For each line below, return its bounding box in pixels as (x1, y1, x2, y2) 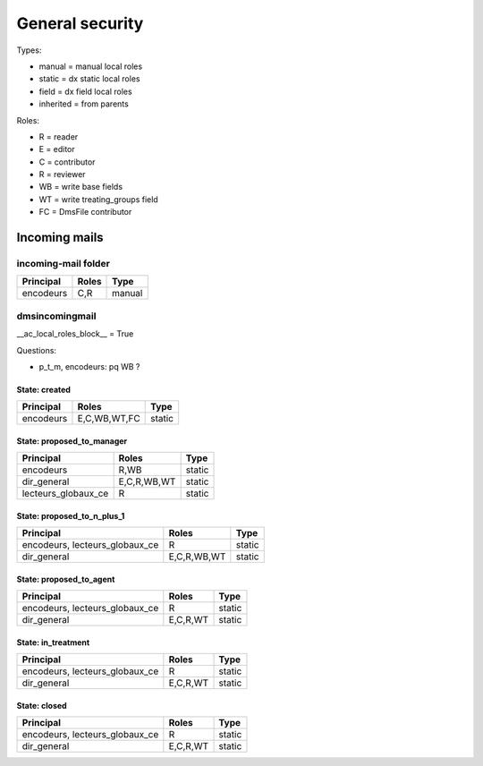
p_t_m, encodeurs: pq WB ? (38, 361, 140, 371)
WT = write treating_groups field (38, 193, 158, 205)
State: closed (16, 700, 67, 711)
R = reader (38, 131, 79, 142)
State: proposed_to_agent (16, 574, 115, 584)
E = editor (38, 144, 75, 155)
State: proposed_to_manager (16, 435, 128, 447)
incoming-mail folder (16, 258, 111, 270)
